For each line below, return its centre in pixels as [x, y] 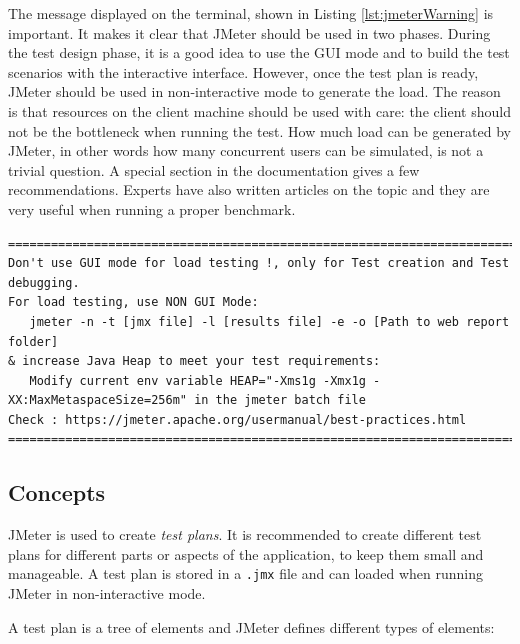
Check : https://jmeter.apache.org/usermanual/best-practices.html [237, 419]
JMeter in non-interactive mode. [107, 593]
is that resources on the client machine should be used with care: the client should [259, 110]
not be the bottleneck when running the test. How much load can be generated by [259, 130]
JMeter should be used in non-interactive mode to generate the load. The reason [254, 91]
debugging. [44, 282]
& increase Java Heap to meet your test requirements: [194, 361]
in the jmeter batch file [280, 400]
